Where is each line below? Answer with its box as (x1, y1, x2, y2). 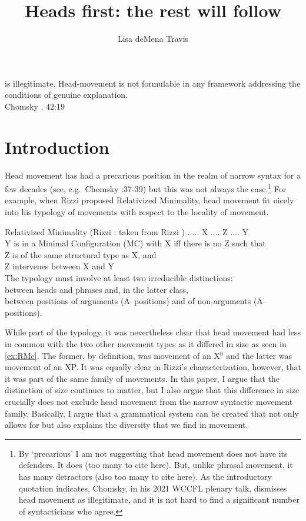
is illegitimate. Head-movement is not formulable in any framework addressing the (5, 77, 301, 89)
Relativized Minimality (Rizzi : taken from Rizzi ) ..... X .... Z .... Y (5, 225, 249, 238)
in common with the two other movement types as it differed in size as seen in (5, 338, 287, 349)
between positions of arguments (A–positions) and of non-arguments (5, 295, 251, 307)
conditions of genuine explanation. (5, 88, 128, 101)
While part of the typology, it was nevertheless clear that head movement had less (5, 326, 301, 338)
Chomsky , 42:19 (5, 100, 65, 112)
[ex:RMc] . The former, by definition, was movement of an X (5, 349, 220, 361)
